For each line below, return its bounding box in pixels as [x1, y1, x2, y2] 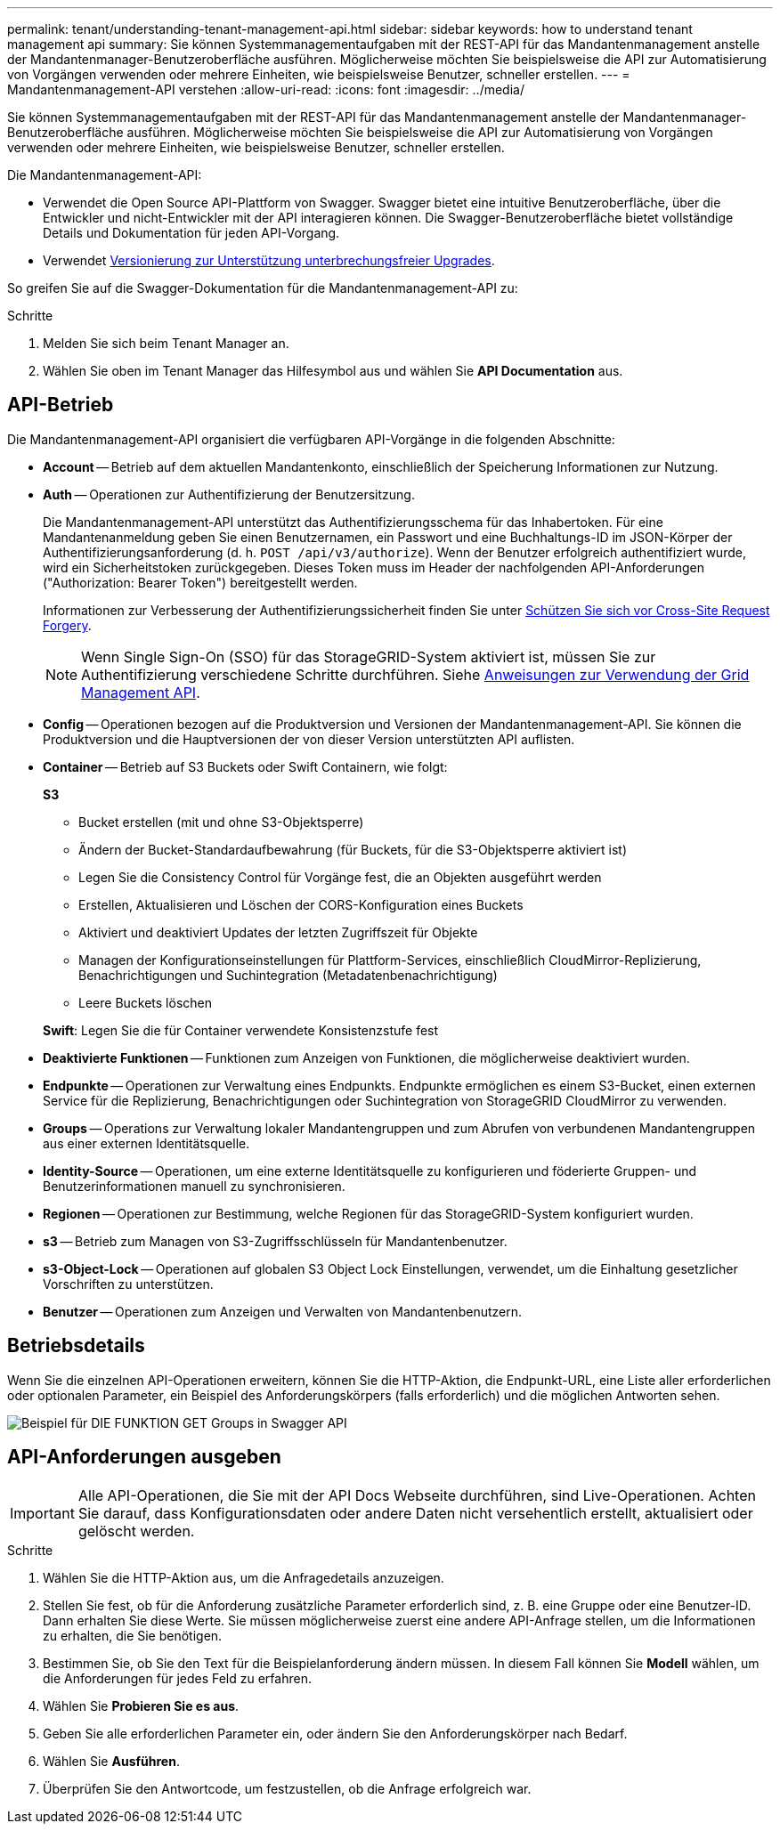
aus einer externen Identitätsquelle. [43, 1135, 250, 1151]
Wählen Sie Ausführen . [43, 1753, 180, 1769]
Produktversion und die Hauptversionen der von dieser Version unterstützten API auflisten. [43, 731, 575, 747]
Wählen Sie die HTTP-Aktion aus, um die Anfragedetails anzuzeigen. [43, 1569, 444, 1585]
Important [10, 1503, 75, 1522]
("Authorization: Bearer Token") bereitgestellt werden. [43, 574, 358, 590]
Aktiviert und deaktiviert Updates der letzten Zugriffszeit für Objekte [78, 924, 478, 940]
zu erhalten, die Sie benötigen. [43, 1627, 223, 1643]
